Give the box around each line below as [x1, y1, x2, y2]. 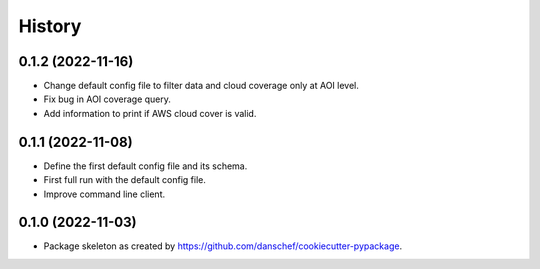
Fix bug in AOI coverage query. [43, 93, 172, 105]
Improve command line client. [43, 188, 165, 200]
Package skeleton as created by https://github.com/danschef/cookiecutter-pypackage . [43, 240, 403, 252]
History [18, 15, 82, 37]
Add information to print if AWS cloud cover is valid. [43, 107, 257, 119]
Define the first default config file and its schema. [43, 160, 248, 172]
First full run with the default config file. [43, 174, 207, 186]
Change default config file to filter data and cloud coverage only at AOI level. [43, 80, 359, 92]
